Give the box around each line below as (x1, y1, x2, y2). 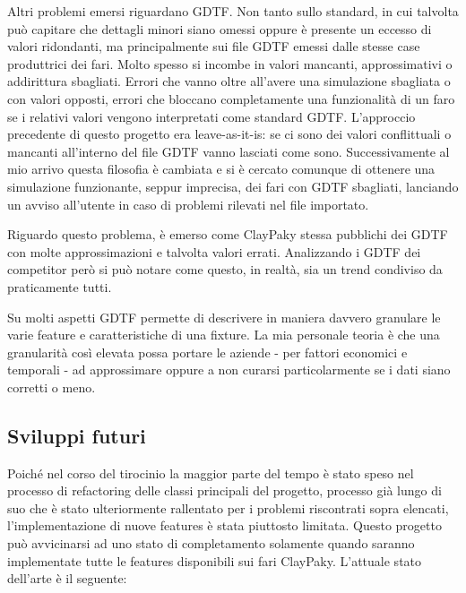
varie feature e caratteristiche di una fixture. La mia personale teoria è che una (7, 325, 440, 344)
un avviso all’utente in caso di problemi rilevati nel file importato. (7, 194, 369, 213)
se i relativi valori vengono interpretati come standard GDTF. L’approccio (7, 107, 416, 125)
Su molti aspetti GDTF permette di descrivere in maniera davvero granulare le (7, 307, 441, 326)
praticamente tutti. (7, 277, 112, 296)
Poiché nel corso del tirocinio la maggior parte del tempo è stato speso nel (7, 463, 414, 482)
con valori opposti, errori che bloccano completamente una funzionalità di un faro (7, 89, 455, 107)
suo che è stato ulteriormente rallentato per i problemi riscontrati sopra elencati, (7, 498, 449, 517)
